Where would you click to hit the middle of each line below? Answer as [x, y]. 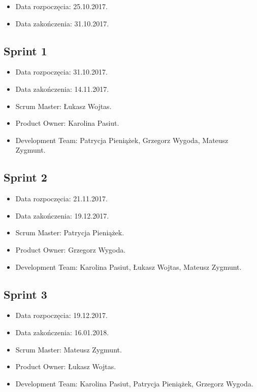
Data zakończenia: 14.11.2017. [62, 88]
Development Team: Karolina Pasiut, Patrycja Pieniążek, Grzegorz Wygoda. [134, 383]
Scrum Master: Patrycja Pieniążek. [70, 233]
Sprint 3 [25, 294]
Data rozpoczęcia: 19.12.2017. [61, 315]
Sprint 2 [25, 177]
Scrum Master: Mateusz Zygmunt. [69, 349]
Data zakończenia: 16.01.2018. [62, 332]
